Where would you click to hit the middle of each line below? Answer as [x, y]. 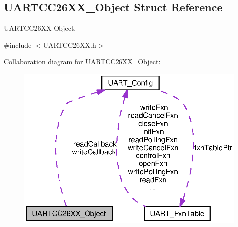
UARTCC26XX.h [69, 44]
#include [18, 44]
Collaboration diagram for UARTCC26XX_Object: [82, 61]
